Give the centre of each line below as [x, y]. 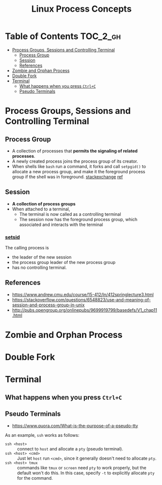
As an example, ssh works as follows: [42, 435]
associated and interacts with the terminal [61, 224]
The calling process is [27, 248]
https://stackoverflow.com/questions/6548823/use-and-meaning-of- [81, 299]
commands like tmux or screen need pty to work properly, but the [82, 467]
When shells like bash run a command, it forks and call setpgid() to [79, 166]
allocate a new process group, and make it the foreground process [79, 171]
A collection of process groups [44, 204]
